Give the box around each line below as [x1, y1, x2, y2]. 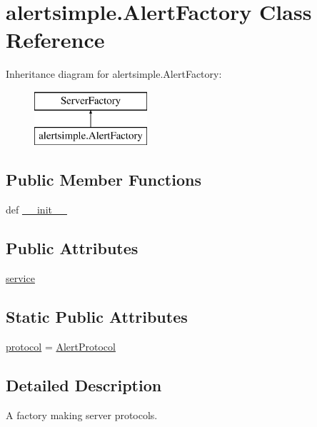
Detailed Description [6, 373, 162, 396]
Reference [6, 25, 105, 54]
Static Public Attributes [6, 306, 188, 328]
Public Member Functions [6, 169, 201, 191]
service [6, 271, 35, 286]
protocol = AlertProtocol [6, 338, 116, 353]
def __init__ [6, 202, 67, 217]
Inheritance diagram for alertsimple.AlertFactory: [6, 66, 222, 81]
